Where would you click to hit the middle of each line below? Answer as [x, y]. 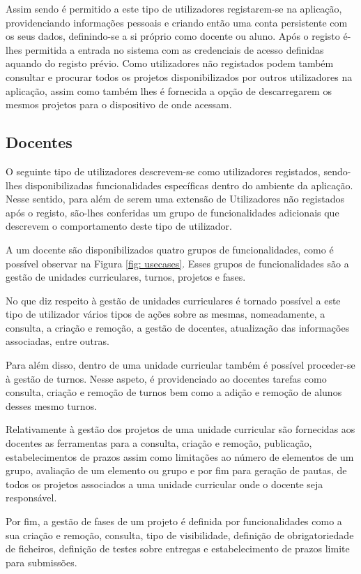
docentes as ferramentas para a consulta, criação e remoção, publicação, [159, 443]
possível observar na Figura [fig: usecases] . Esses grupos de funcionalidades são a [177, 263]
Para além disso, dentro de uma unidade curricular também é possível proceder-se [180, 365]
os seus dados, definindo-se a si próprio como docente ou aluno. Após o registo [173, 36]
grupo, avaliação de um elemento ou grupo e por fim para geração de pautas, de [176, 470]
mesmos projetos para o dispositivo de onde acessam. [119, 104]
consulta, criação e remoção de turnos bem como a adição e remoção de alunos [174, 392]
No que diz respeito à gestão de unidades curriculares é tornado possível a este [173, 300]
